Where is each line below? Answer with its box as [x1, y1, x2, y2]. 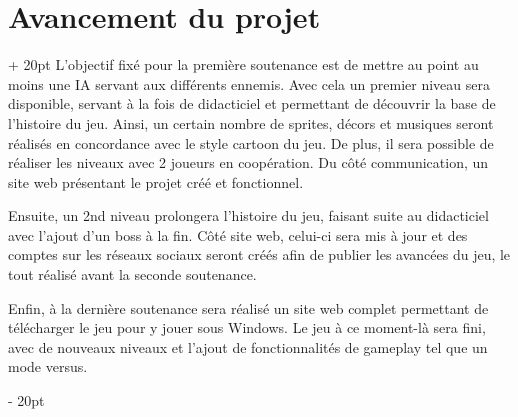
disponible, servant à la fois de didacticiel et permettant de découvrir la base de [8, 93, 496, 114]
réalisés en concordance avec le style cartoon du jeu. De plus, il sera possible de [8, 132, 494, 153]
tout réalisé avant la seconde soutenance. [8, 264, 257, 285]
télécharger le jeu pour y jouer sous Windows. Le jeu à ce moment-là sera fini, [8, 317, 486, 338]
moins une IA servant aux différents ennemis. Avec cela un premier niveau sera [8, 73, 490, 94]
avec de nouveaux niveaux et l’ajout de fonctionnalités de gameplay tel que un [8, 336, 488, 357]
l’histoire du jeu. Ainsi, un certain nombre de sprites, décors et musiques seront [8, 112, 494, 133]
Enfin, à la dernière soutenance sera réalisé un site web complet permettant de [8, 297, 489, 318]
